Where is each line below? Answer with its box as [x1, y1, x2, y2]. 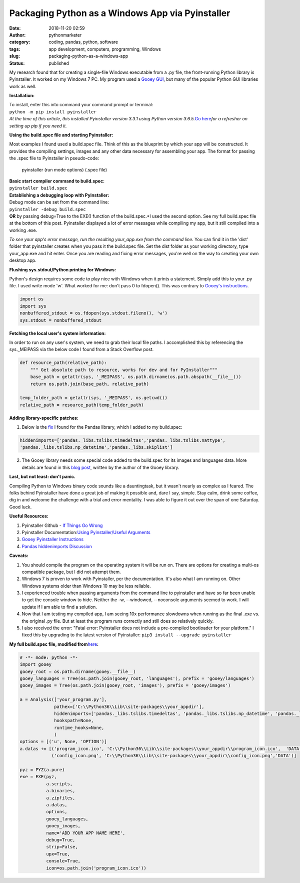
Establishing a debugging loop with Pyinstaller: [9, 192, 109, 198]
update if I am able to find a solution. [21, 604, 97, 610]
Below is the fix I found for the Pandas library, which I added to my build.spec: [21, 424, 182, 430]
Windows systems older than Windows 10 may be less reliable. [21, 583, 151, 589]
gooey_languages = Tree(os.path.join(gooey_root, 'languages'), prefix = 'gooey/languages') [19, 675, 254, 681]
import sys [19, 303, 46, 309]
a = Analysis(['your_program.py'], [19, 697, 107, 702]
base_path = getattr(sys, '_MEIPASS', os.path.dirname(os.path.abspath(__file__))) [30, 374, 241, 380]
